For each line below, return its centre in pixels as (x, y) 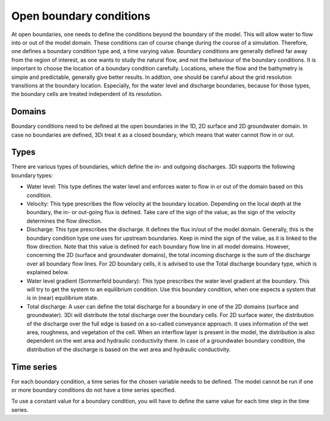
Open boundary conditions (81, 16)
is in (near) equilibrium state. (63, 298)
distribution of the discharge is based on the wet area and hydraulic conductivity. (129, 349)
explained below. (48, 272)
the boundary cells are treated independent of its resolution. (87, 94)
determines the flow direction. (64, 221)
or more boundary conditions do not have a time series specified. (94, 390)
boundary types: (32, 175)
